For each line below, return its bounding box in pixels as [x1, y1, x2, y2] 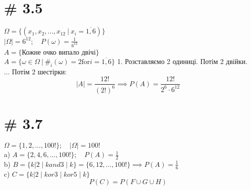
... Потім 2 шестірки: [4, 66, 67, 76]
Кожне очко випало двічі [22, 46, 96, 57]
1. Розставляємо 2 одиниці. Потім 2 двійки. [117, 56, 248, 66]
